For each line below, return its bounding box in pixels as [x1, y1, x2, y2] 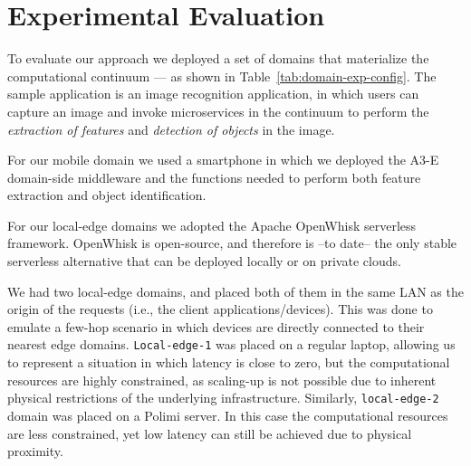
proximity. [7, 442, 63, 461]
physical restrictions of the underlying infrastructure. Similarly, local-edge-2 [7, 388, 439, 407]
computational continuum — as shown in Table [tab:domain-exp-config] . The [7, 66, 437, 85]
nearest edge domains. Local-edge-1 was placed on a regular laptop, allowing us [7, 335, 456, 354]
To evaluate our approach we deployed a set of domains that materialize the [7, 49, 429, 68]
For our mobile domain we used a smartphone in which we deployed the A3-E [7, 150, 439, 169]
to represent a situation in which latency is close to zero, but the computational [7, 353, 450, 372]
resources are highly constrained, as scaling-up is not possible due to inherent [7, 370, 437, 389]
